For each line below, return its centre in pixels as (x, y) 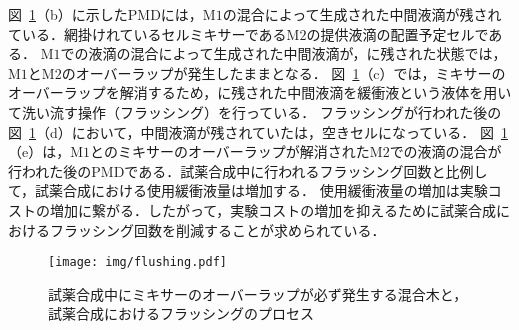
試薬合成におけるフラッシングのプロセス (181, 313)
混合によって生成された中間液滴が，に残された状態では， (318, 53)
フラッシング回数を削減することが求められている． (217, 229)
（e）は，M (46, 151)
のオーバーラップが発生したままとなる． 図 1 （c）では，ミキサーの (283, 72)
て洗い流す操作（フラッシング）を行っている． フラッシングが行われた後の (255, 111)
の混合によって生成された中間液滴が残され (362, 14)
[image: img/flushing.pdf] (137, 262)
